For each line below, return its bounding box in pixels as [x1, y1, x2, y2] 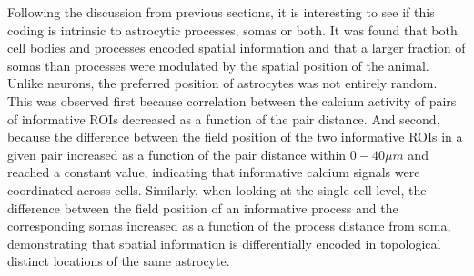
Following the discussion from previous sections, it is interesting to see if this [7, 3, 435, 21]
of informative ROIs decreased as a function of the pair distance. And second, [7, 109, 440, 128]
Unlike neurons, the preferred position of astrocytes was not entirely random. [7, 74, 438, 93]
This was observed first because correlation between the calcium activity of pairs [7, 91, 457, 110]
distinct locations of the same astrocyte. [7, 251, 230, 271]
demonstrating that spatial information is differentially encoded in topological [7, 233, 441, 252]
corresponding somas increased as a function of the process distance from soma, [7, 216, 451, 235]
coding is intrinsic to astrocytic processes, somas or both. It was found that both [7, 20, 458, 39]
